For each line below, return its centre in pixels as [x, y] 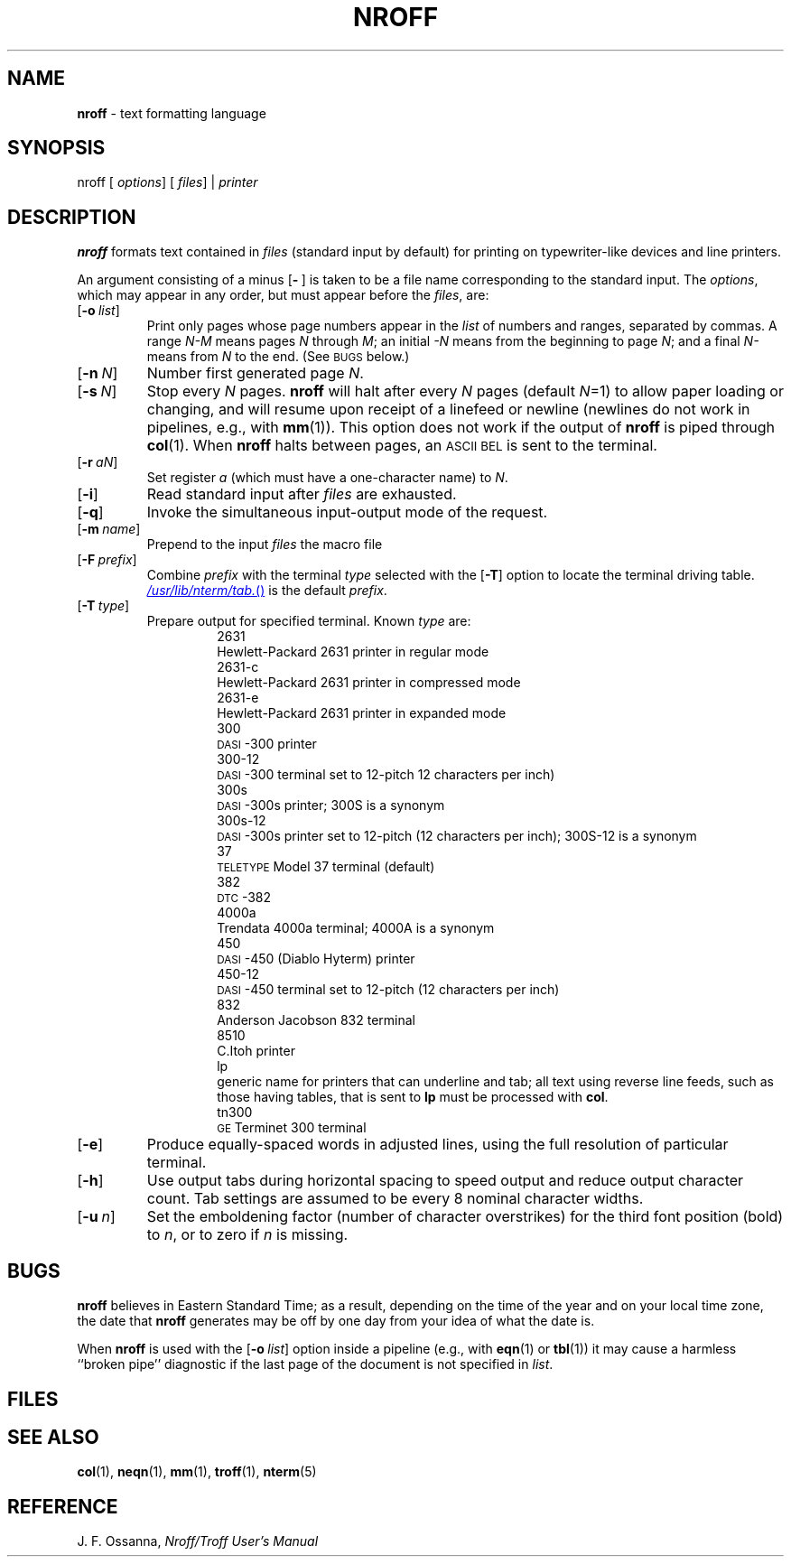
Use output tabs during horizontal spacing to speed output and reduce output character [445, 1181]
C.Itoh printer [256, 1051]
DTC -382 [244, 898]
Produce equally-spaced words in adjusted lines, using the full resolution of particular [437, 1145]
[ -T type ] [103, 606]
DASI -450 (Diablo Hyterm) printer [316, 959]
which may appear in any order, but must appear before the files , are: [283, 295]
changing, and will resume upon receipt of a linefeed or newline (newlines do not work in [448, 410]
